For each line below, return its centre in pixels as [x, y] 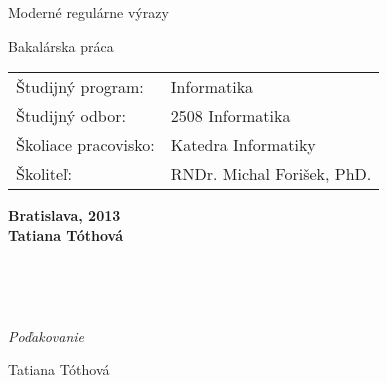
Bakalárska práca [61, 45]
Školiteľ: [44, 174]
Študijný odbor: [71, 116]
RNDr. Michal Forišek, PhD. [271, 174]
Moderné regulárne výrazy [88, 12]
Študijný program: [80, 87]
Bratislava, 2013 [64, 215]
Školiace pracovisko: [85, 145]
